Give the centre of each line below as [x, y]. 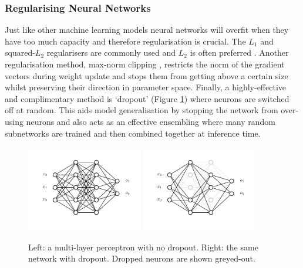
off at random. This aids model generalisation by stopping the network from [142, 110]
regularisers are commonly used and [111, 52]
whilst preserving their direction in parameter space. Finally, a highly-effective [146, 87]
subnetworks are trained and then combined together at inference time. [133, 133]
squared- [20, 52]
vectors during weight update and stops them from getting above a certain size [147, 75]
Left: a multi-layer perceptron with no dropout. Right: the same [143, 247]
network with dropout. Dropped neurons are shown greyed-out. [142, 258]
